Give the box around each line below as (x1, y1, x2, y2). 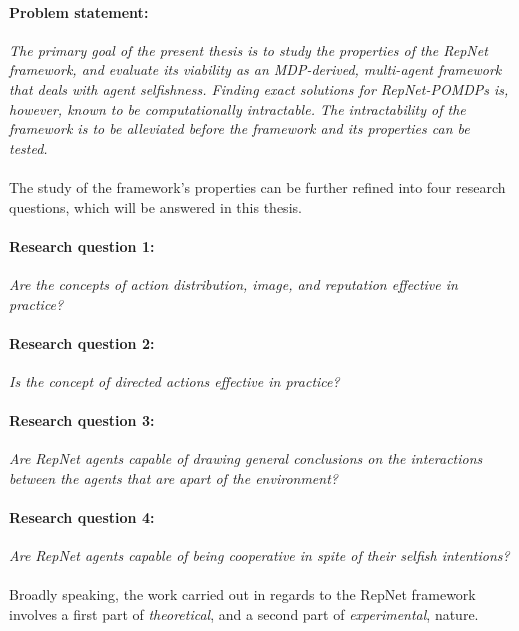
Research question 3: (9, 410, 155, 431)
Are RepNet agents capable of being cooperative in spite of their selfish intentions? (9, 545, 510, 566)
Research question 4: (9, 507, 155, 528)
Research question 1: (9, 235, 155, 256)
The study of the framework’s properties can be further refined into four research (9, 176, 506, 197)
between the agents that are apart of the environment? (9, 467, 338, 488)
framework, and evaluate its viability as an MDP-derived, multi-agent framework (9, 59, 502, 80)
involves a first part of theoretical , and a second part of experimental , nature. (9, 604, 479, 625)
